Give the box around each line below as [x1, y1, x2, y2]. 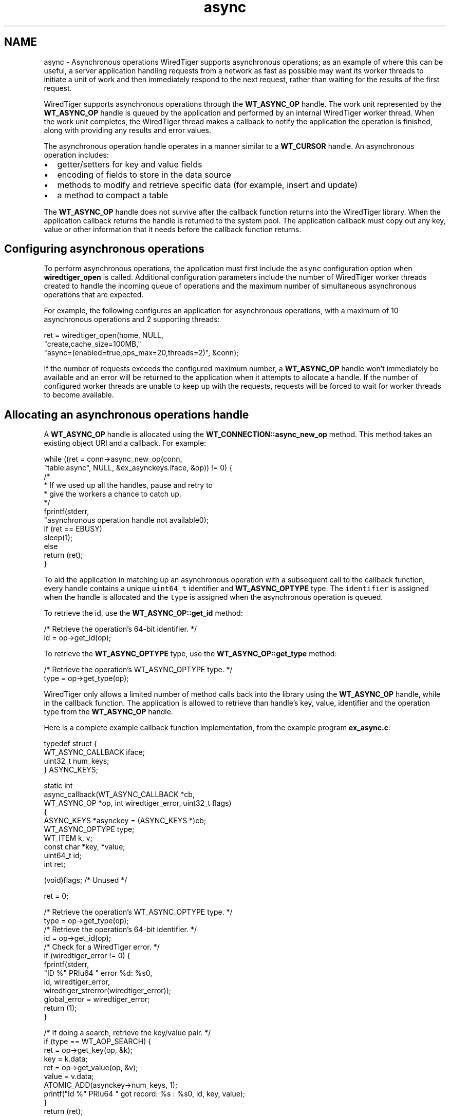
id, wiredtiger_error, [44, 977, 110, 987]
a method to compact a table [57, 190, 168, 200]
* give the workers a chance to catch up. [44, 489, 181, 499]
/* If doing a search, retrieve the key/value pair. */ [44, 1028, 211, 1037]
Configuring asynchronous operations [4, 242, 204, 256]
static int [44, 781, 73, 790]
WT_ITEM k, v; [44, 834, 92, 843]
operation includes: [44, 150, 109, 159]
